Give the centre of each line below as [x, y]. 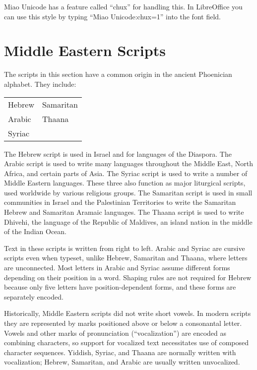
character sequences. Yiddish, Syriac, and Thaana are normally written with [120, 352]
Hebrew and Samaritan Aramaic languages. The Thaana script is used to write [124, 212]
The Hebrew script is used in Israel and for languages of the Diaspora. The [118, 154]
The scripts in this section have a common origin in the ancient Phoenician [118, 74]
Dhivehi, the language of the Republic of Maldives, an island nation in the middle [128, 221]
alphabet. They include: [40, 84]
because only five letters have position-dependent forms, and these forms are [120, 287]
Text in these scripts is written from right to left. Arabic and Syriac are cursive [125, 248]
